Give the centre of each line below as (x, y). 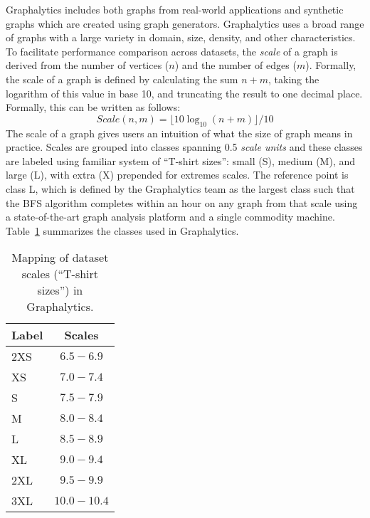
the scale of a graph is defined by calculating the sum (122, 79)
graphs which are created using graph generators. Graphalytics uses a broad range (185, 23)
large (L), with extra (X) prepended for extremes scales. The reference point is (177, 175)
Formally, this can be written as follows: (93, 107)
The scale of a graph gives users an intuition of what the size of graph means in (179, 133)
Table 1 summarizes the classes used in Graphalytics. (122, 230)
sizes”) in (60, 290)
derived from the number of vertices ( (88, 65)
